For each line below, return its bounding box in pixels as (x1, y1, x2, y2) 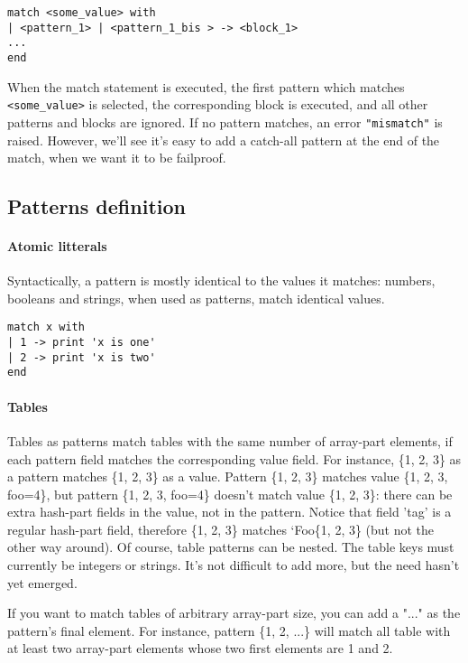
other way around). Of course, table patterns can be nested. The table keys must (7, 537, 454, 556)
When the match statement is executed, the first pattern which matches (7, 77, 405, 96)
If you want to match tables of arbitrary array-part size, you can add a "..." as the (7, 603, 461, 622)
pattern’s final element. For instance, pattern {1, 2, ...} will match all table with (7, 621, 451, 640)
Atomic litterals (7, 237, 107, 256)
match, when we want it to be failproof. (7, 148, 226, 167)
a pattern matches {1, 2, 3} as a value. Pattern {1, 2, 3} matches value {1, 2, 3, (7, 467, 448, 486)
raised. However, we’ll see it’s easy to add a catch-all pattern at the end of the (7, 130, 440, 149)
